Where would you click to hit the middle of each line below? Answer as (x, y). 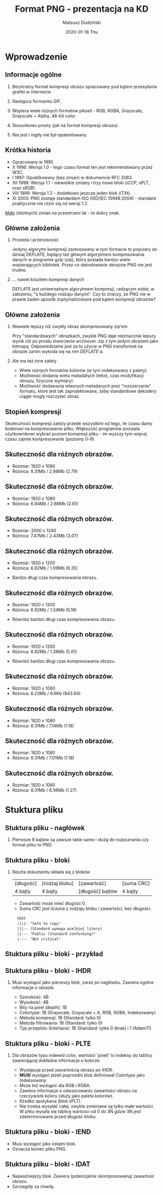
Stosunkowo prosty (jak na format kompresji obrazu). (65, 125)
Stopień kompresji (33, 412)
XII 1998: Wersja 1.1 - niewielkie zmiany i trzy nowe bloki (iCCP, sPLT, (81, 183)
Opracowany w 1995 (33, 162)
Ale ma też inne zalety (34, 361)
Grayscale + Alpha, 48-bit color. (44, 116)
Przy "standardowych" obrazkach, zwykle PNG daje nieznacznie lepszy (84, 336)
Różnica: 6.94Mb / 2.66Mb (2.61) (45, 503)
